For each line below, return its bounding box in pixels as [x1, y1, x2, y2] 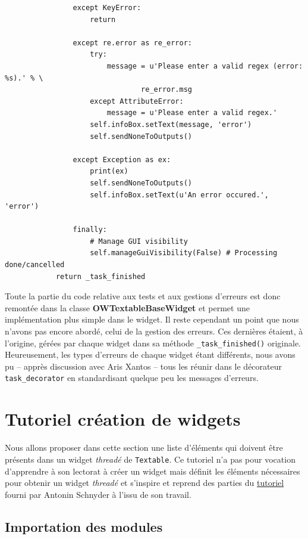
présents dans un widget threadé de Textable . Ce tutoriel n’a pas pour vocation [5, 453, 296, 465]
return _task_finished [55, 272, 146, 281]
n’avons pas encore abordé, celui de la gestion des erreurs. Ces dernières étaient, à [5, 325, 303, 337]
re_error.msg [141, 85, 192, 94]
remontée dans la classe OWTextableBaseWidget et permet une [5, 301, 250, 314]
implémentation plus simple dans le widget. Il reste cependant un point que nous [5, 313, 299, 326]
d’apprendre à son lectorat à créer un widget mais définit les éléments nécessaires [5, 464, 300, 477]
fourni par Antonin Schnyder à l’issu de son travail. [5, 488, 191, 500]
